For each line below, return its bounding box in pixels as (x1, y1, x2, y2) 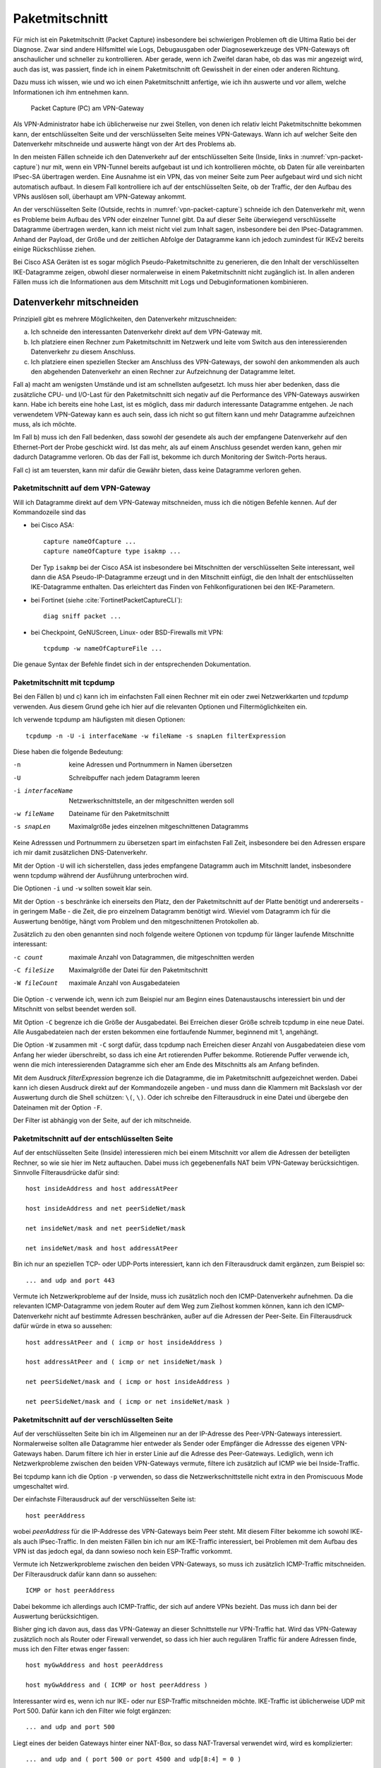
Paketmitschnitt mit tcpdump (13, 677, 115, 687)
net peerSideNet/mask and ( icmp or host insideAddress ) (25, 1378, 231, 1386)
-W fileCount (13, 979, 59, 987)
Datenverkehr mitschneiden (13, 296, 139, 308)
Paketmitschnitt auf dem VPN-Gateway (13, 483, 151, 493)
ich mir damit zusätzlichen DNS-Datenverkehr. (13, 849, 148, 857)
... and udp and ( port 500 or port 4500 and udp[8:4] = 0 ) (25, 1755, 241, 1764)
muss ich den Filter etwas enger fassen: (13, 1645, 130, 1653)
